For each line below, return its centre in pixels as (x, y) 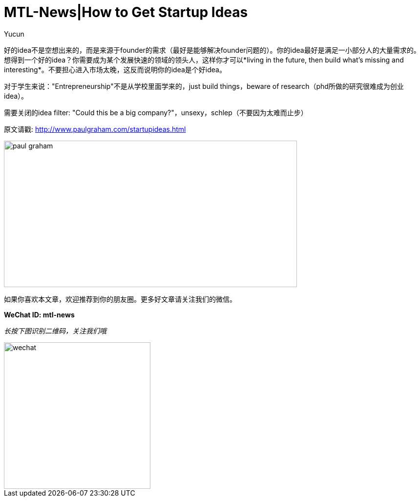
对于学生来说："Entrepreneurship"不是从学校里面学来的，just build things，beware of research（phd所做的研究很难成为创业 (204, 86)
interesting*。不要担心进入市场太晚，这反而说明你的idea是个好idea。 (115, 69)
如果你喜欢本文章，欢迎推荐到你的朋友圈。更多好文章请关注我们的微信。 (120, 299)
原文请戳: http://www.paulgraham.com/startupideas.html (95, 129)
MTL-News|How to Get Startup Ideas (126, 12)
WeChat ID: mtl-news (39, 314)
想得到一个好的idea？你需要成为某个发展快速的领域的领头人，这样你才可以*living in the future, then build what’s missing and (204, 60)
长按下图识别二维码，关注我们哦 (55, 331)
